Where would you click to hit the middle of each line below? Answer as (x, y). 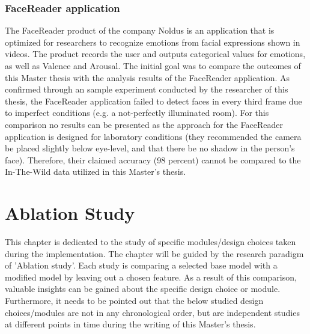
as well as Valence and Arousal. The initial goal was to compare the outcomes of (153, 65)
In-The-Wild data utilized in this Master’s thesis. (96, 172)
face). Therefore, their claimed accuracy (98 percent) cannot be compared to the (153, 159)
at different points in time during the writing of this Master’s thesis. (130, 324)
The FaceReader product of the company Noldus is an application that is (140, 30)
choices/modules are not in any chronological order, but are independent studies (152, 312)
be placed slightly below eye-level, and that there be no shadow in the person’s (150, 148)
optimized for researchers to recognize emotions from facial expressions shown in (153, 42)
